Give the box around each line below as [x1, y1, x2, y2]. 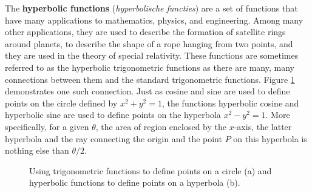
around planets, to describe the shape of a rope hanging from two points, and [5, 37, 293, 50]
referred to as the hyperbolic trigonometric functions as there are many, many [5, 61, 294, 73]
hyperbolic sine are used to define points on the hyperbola [5, 108, 221, 121]
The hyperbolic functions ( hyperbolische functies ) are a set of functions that [5, 2, 298, 14]
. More [265, 108, 290, 121]
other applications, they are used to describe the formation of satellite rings [5, 25, 286, 38]
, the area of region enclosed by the [95, 120, 227, 132]
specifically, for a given [5, 120, 89, 132]
